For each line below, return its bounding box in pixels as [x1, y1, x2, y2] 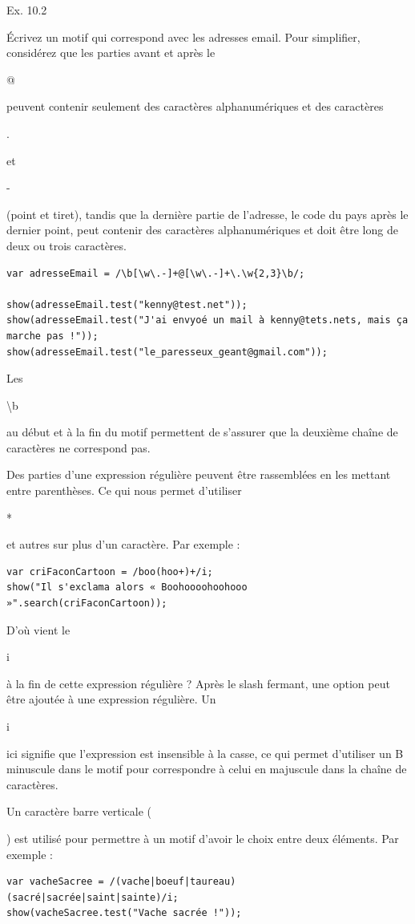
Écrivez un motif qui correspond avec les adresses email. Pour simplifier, [6, 28, 361, 45]
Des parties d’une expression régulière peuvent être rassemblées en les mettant [6, 466, 391, 483]
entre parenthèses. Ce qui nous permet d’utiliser [6, 482, 242, 499]
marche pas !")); [6, 330, 99, 342]
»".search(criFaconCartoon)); [6, 598, 167, 610]
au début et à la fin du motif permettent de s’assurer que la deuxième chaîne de [6, 423, 398, 440]
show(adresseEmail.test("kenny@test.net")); [6, 298, 248, 310]
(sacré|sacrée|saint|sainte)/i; [6, 891, 179, 903]
